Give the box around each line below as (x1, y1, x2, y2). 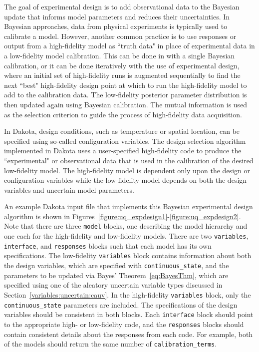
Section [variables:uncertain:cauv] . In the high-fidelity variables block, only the (4, 289, 251, 300)
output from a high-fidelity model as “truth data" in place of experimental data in (4, 40, 255, 51)
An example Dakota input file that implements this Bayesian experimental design (4, 201, 253, 212)
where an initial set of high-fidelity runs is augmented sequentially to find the (4, 70, 241, 80)
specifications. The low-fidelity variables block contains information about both (4, 250, 252, 261)
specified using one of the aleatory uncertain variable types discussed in (4, 280, 223, 290)
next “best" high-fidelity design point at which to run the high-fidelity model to (4, 79, 247, 90)
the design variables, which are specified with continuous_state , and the (4, 260, 229, 271)
